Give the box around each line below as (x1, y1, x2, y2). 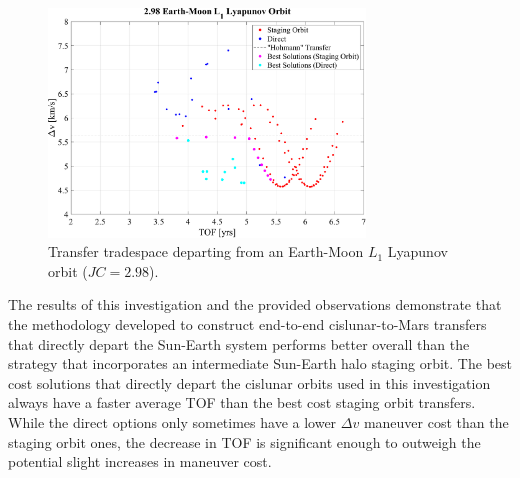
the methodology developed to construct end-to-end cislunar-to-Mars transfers (8, 314, 487, 335)
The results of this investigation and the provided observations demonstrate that (8, 294, 502, 315)
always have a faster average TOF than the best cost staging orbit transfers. (8, 392, 476, 413)
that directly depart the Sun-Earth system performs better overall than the (8, 333, 470, 354)
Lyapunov (387, 241, 448, 262)
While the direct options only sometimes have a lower (8, 412, 337, 433)
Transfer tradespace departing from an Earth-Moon (48, 241, 364, 262)
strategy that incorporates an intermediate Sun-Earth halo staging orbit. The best (8, 353, 512, 374)
